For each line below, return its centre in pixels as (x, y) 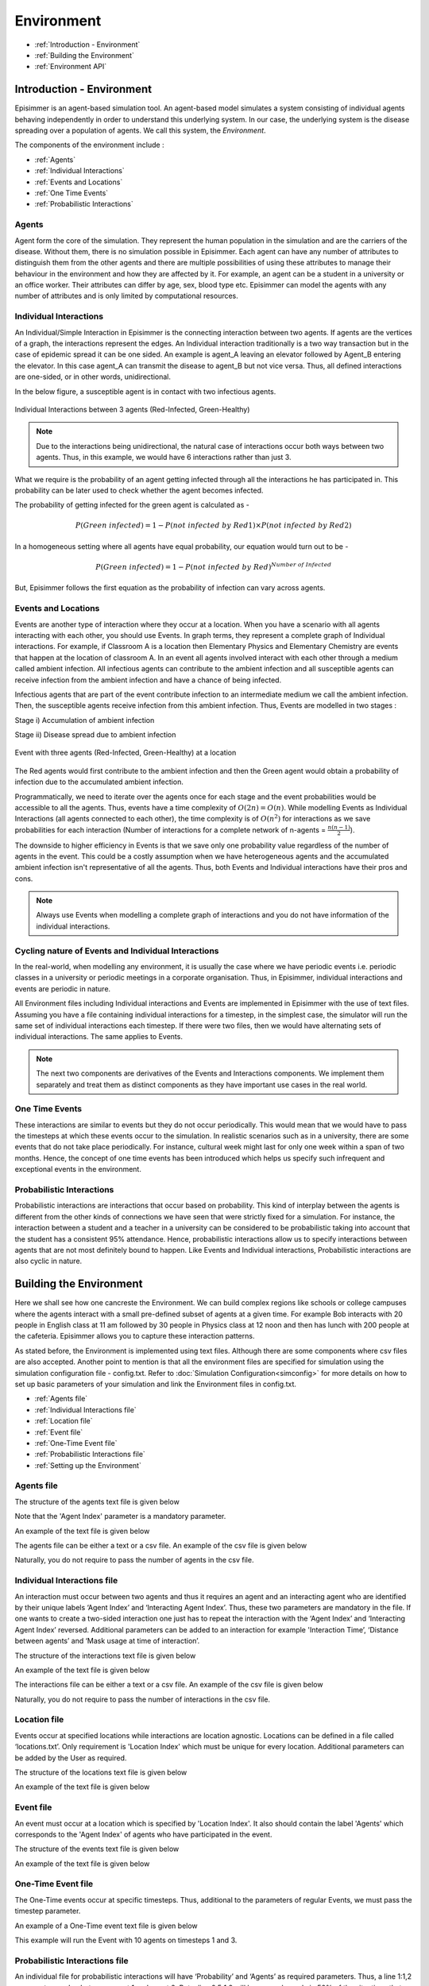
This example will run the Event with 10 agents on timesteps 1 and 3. (126, 1940)
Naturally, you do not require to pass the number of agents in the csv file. (134, 1560)
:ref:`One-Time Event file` (76, 1443)
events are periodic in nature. (63, 988)
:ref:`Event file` (59, 1432)
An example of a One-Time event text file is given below (106, 1926)
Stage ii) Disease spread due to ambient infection (95, 735)
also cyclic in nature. (48, 1261)
